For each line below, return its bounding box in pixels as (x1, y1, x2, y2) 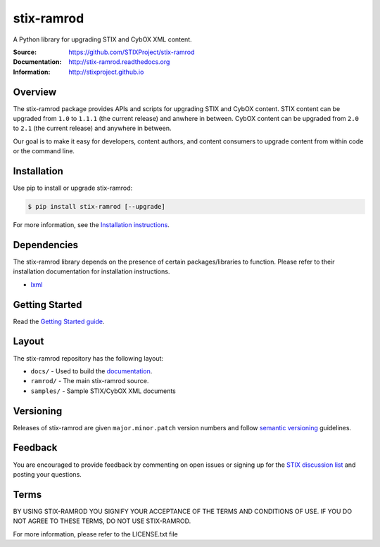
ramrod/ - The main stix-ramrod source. (30, 377, 149, 385)
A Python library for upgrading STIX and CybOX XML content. (13, 35, 193, 44)
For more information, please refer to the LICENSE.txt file (13, 529, 179, 538)
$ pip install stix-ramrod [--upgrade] (27, 202, 165, 211)
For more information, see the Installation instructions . (13, 221, 170, 229)
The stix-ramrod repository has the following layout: (13, 354, 164, 362)
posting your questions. (13, 470, 82, 478)
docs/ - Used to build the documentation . (30, 366, 153, 375)
